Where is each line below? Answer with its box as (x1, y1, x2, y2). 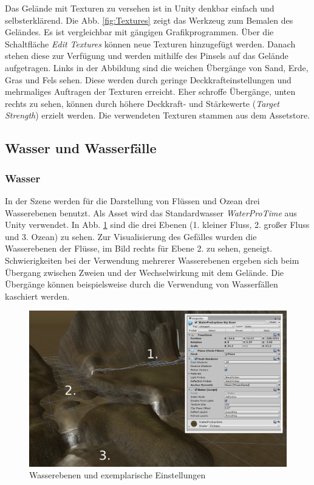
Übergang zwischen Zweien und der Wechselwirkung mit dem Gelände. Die (5, 266, 284, 278)
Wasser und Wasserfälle (5, 139, 157, 157)
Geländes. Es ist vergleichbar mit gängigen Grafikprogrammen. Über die (5, 26, 274, 38)
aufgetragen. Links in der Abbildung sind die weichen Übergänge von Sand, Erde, (5, 61, 309, 74)
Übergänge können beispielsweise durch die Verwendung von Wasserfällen (5, 278, 278, 291)
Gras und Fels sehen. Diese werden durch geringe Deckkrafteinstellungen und (5, 73, 292, 86)
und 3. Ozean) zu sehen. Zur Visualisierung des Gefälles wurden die (5, 230, 257, 243)
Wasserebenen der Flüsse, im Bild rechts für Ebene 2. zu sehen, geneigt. (5, 242, 273, 255)
